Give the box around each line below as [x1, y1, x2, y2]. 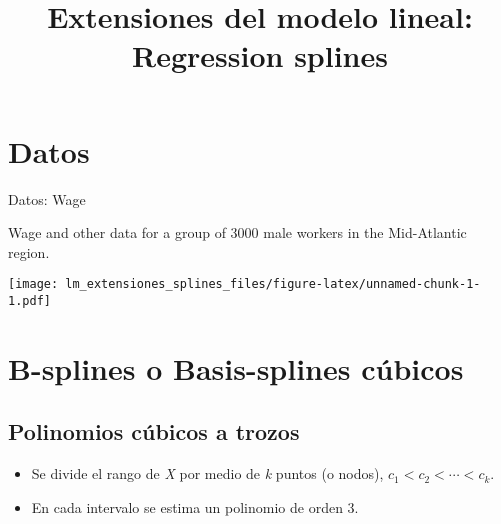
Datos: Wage [8, 188, 86, 209]
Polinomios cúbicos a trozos [8, 416, 300, 447]
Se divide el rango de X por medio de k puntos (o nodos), [31, 463, 384, 484]
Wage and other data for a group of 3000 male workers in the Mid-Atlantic [8, 222, 467, 243]
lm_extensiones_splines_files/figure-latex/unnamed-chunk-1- [65, 277, 481, 292]
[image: [8, 277, 59, 292]
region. [8, 241, 50, 262]
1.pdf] [8, 293, 51, 308]
